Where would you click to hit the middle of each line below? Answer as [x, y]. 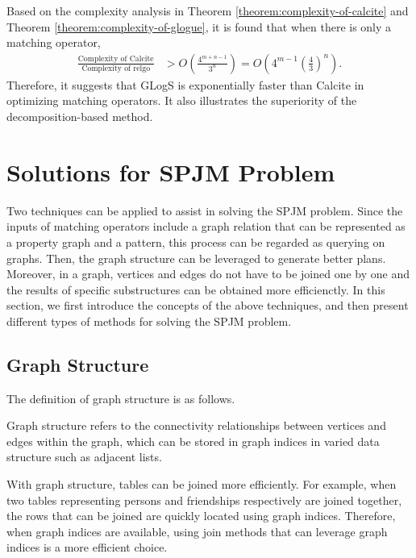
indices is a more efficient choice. [87, 547]
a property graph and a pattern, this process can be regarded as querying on [196, 242]
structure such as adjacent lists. [84, 457]
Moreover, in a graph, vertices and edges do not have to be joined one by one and [208, 274]
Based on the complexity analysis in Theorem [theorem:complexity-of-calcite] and [208, 10]
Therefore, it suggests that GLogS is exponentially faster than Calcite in [185, 84]
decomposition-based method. [80, 116]
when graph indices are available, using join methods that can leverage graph [197, 531]
